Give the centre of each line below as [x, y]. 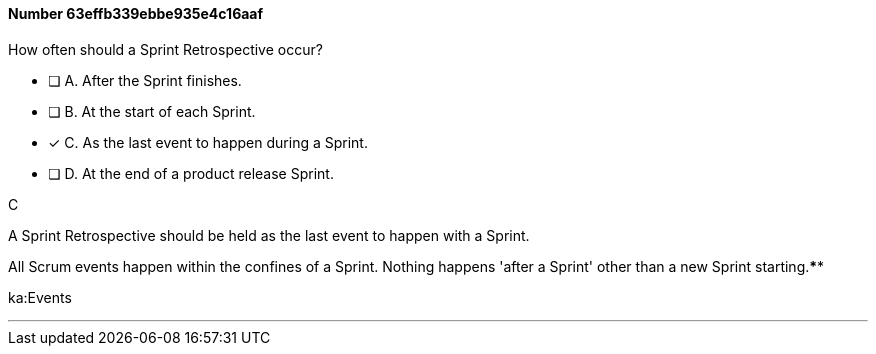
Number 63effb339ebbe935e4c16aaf [136, 13]
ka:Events [40, 297]
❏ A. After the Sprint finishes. [145, 80]
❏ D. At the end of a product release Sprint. [191, 173]
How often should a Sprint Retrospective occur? [165, 49]
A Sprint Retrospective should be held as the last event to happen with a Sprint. [269, 235]
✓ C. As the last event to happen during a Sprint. [208, 142]
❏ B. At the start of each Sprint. [152, 111]
